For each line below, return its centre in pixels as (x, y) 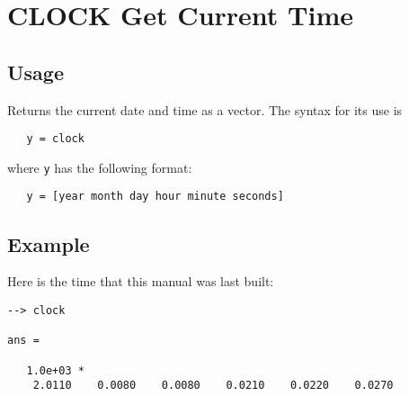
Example (49, 243)
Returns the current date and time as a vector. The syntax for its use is (205, 109)
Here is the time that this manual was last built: (141, 281)
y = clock (55, 139)
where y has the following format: (100, 167)
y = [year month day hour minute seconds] (155, 197)
